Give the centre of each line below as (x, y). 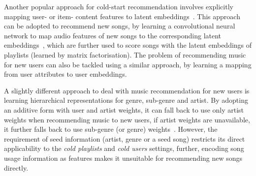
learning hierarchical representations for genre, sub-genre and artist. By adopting (126, 100)
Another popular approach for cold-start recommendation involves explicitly (119, 6)
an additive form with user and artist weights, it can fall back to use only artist (124, 109)
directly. (16, 167)
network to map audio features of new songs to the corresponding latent (113, 35)
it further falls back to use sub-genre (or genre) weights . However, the (111, 129)
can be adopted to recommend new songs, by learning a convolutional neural (120, 26)
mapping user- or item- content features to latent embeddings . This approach (122, 16)
